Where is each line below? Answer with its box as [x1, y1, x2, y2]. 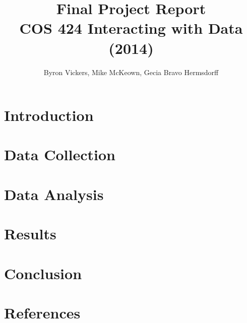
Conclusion [4, 263, 82, 283]
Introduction [4, 105, 94, 125]
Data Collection [4, 144, 115, 165]
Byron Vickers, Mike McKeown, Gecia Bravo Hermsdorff [43, 67, 219, 77]
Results [4, 223, 56, 244]
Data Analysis [4, 183, 104, 204]
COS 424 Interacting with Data [19, 18, 243, 38]
